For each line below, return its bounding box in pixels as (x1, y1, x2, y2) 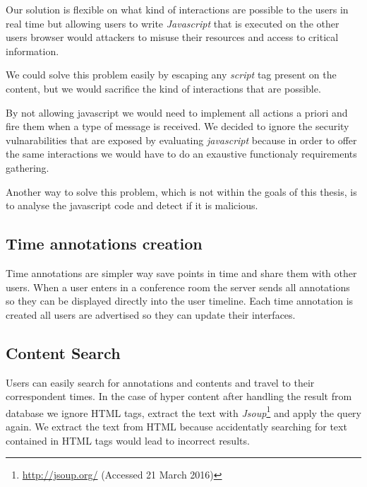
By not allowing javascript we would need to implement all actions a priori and (6, 105, 348, 119)
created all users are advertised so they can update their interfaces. (6, 307, 296, 322)
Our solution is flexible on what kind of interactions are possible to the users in (6, 2, 349, 16)
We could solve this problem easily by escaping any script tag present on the (6, 67, 337, 82)
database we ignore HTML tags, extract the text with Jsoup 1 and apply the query (6, 403, 362, 420)
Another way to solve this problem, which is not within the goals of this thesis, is (6, 184, 357, 199)
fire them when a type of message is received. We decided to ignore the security (6, 119, 349, 134)
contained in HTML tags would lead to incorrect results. (6, 433, 250, 447)
